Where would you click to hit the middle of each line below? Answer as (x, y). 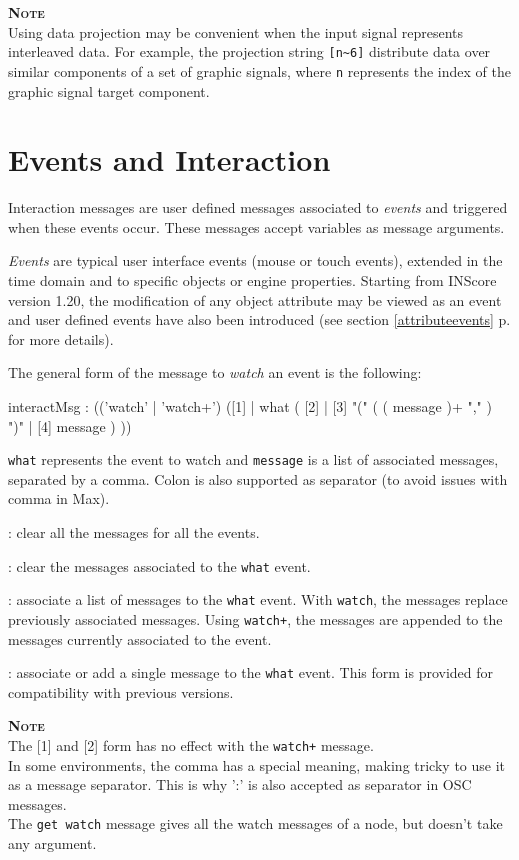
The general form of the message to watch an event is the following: (215, 372)
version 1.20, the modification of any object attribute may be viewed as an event (255, 299)
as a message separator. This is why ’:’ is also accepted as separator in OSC (240, 784)
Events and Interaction (169, 159)
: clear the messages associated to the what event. (159, 565)
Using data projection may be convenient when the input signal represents (236, 31)
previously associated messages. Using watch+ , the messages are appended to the (255, 618)
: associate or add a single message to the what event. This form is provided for (251, 672)
